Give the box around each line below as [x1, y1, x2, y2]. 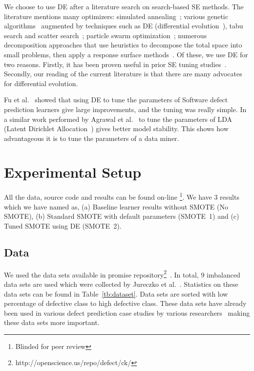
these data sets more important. [4, 317, 100, 327]
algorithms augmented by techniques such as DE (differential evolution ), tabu [4, 21, 243, 31]
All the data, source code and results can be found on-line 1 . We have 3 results [4, 190, 239, 202]
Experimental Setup [4, 162, 142, 182]
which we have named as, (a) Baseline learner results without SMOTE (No [4, 201, 228, 211]
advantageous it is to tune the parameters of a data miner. [4, 133, 179, 143]
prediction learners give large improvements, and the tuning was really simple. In [4, 104, 247, 114]
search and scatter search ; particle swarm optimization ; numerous [4, 30, 207, 40]
